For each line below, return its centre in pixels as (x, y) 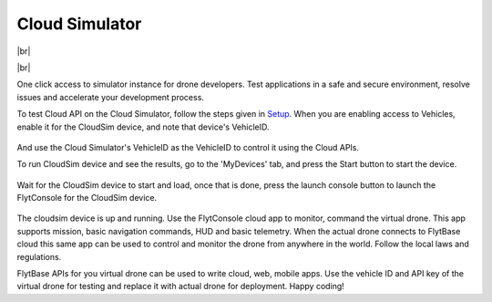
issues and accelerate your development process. (111, 97)
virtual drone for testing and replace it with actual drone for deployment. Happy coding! (181, 286)
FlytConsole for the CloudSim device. (87, 198)
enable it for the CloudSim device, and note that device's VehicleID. (143, 127)
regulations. (39, 256)
